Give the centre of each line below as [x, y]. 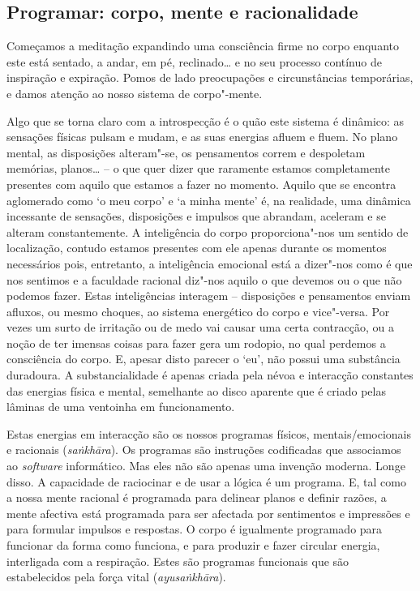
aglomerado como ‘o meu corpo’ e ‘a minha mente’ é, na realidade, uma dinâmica [209, 200]
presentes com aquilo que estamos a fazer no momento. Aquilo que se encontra [201, 184]
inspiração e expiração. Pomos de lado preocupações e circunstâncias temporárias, [210, 77]
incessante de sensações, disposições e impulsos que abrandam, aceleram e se [196, 216]
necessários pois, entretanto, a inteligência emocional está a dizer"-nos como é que [210, 263]
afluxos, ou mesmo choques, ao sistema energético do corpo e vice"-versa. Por [198, 311]
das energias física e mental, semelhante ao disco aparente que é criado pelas [196, 390]
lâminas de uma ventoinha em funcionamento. [121, 407]
